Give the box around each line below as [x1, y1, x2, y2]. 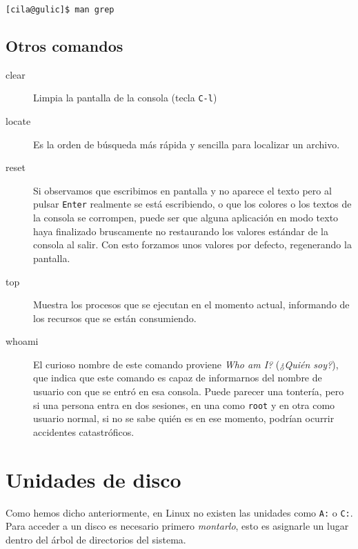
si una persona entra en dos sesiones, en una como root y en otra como [33, 397, 335, 412]
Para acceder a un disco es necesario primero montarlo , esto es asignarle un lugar [6, 519, 349, 533]
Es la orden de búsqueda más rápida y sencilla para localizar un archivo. [33, 137, 340, 151]
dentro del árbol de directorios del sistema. [6, 532, 186, 546]
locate [6, 114, 31, 128]
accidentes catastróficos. [33, 424, 135, 439]
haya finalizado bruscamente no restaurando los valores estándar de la [33, 223, 328, 238]
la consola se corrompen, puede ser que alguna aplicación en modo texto [33, 210, 339, 225]
